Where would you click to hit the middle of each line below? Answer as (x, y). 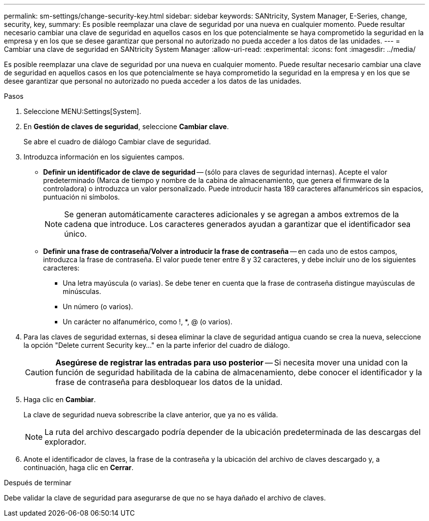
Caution (39, 372)
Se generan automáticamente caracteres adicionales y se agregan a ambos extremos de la (232, 214)
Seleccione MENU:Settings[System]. (83, 111)
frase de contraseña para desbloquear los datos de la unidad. (169, 382)
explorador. (66, 442)
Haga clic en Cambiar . (60, 399)
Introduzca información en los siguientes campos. (104, 157)
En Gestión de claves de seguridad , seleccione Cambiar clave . (126, 126)
